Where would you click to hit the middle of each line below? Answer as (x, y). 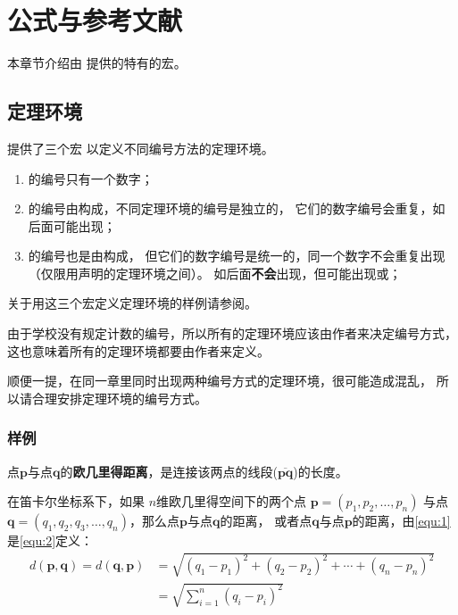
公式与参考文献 (95, 20)
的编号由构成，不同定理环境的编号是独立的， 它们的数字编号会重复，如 (237, 208)
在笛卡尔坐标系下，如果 (76, 501)
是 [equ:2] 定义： (50, 540)
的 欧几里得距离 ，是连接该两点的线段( (169, 471)
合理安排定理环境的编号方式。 (119, 398)
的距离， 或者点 (266, 521)
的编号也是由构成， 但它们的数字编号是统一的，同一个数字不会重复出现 (237, 256)
